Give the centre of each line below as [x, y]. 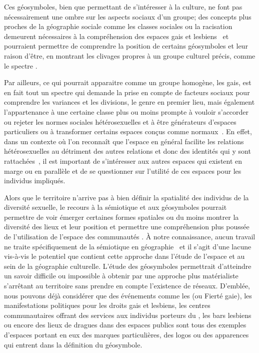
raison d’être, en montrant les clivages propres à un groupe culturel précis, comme [130, 55]
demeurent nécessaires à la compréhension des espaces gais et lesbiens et [116, 36]
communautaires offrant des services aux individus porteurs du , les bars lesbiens [128, 315]
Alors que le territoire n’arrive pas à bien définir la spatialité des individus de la [126, 197]
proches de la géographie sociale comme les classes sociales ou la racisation [118, 26]
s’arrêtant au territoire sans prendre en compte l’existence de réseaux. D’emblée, [127, 286]
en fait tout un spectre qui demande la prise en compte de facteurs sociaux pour [127, 92]
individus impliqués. [35, 181]
